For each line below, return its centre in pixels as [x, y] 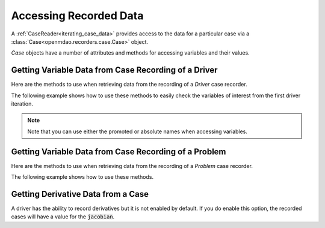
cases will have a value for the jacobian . [63, 217]
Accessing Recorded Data [77, 16]
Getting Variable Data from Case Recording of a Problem [119, 151]
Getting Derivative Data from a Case [80, 194]
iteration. [22, 104]
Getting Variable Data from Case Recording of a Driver [114, 70]
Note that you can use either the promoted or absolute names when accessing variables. [138, 131]
